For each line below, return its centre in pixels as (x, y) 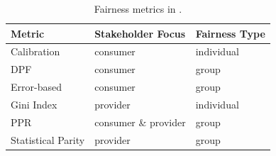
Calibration (35, 51)
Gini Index (34, 104)
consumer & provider (140, 122)
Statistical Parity (48, 139)
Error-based (36, 87)
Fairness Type (230, 33)
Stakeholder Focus (140, 33)
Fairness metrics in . (138, 9)
